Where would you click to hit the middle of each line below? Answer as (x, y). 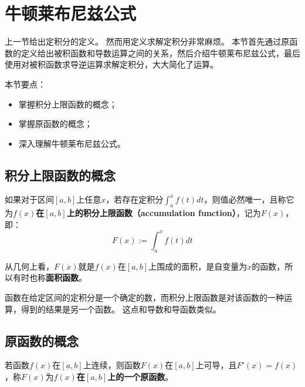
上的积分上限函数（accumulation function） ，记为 (164, 213)
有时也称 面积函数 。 (50, 277)
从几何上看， (29, 266)
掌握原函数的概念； (55, 124)
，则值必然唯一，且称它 (249, 199)
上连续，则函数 (112, 365)
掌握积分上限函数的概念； (68, 104)
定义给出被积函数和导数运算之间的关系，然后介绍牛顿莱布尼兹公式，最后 (160, 53)
